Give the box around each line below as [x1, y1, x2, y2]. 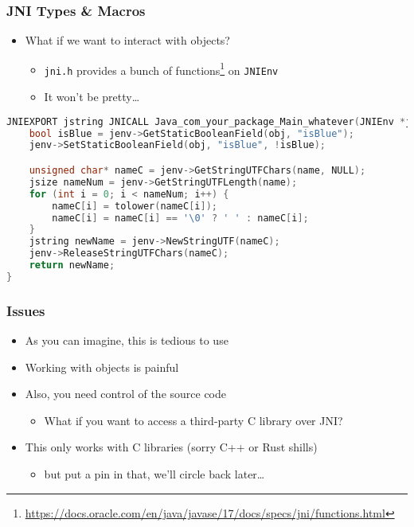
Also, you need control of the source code [25, 385, 227, 402]
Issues [6, 300, 45, 320]
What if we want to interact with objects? [25, 32, 230, 49]
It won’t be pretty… [44, 88, 140, 105]
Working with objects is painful [25, 358, 179, 375]
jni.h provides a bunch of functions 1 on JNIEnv [44, 59, 279, 78]
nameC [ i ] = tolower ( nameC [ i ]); [52, 200, 218, 212]
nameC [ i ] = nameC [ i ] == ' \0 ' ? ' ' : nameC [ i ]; [52, 212, 309, 224]
